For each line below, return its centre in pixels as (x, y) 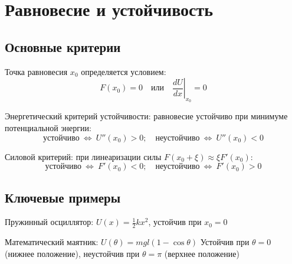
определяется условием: (124, 71)
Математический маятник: (52, 242)
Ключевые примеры (63, 197)
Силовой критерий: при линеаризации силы (83, 156)
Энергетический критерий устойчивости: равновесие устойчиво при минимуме (146, 116)
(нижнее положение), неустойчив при (72, 253)
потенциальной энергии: (48, 127)
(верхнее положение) (202, 253)
